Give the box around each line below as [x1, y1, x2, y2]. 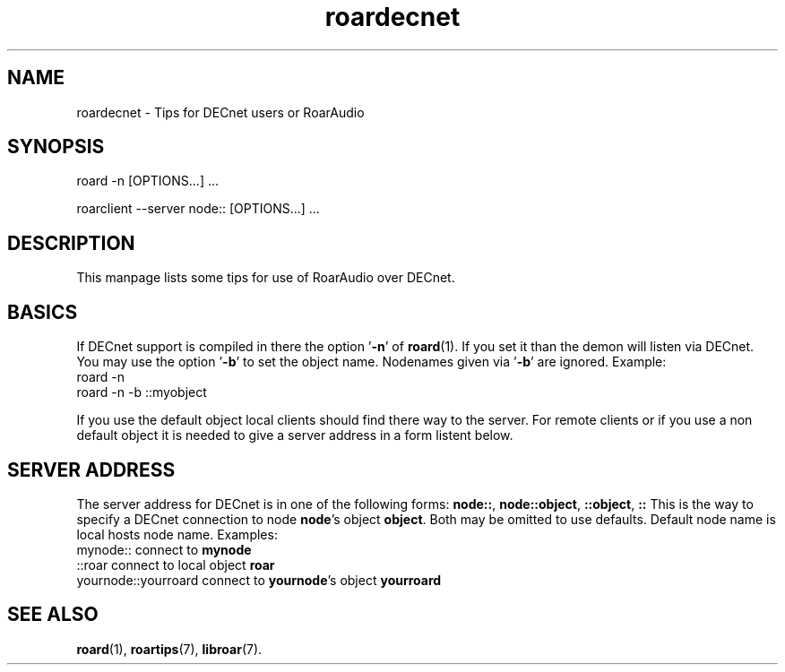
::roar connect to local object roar [76, 556, 275, 573]
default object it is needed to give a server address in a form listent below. [76, 427, 513, 444]
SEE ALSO [7, 603, 99, 626]
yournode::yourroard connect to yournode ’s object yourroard [76, 572, 442, 588]
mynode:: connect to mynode [76, 541, 252, 557]
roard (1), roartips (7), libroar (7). [76, 641, 263, 657]
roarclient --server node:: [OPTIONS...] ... [76, 201, 320, 217]
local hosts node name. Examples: [76, 526, 278, 542]
